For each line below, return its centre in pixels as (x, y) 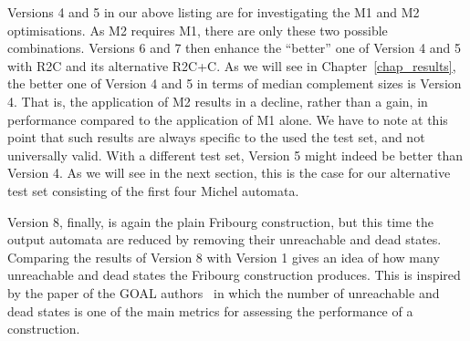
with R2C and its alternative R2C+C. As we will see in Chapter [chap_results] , (232, 65)
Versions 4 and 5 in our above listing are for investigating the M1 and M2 (214, 12)
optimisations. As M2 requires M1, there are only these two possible (198, 30)
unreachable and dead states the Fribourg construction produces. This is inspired (234, 275)
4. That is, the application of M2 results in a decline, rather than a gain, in (218, 101)
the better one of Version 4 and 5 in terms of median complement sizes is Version (235, 83)
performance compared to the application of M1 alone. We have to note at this (228, 119)
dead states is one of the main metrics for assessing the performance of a (210, 310)
